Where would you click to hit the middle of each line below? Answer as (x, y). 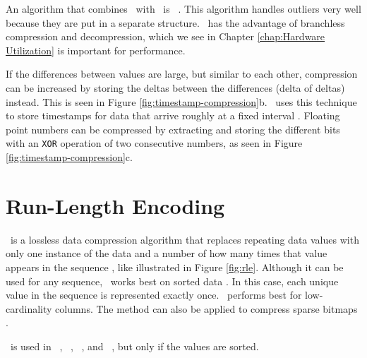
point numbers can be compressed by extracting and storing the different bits (173, 129)
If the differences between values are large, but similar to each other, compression (182, 74)
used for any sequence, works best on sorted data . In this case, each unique (172, 281)
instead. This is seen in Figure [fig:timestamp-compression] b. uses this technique (181, 101)
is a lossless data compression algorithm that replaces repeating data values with (185, 239)
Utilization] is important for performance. (96, 50)
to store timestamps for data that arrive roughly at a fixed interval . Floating (173, 115)
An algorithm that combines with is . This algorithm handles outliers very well (183, 8)
